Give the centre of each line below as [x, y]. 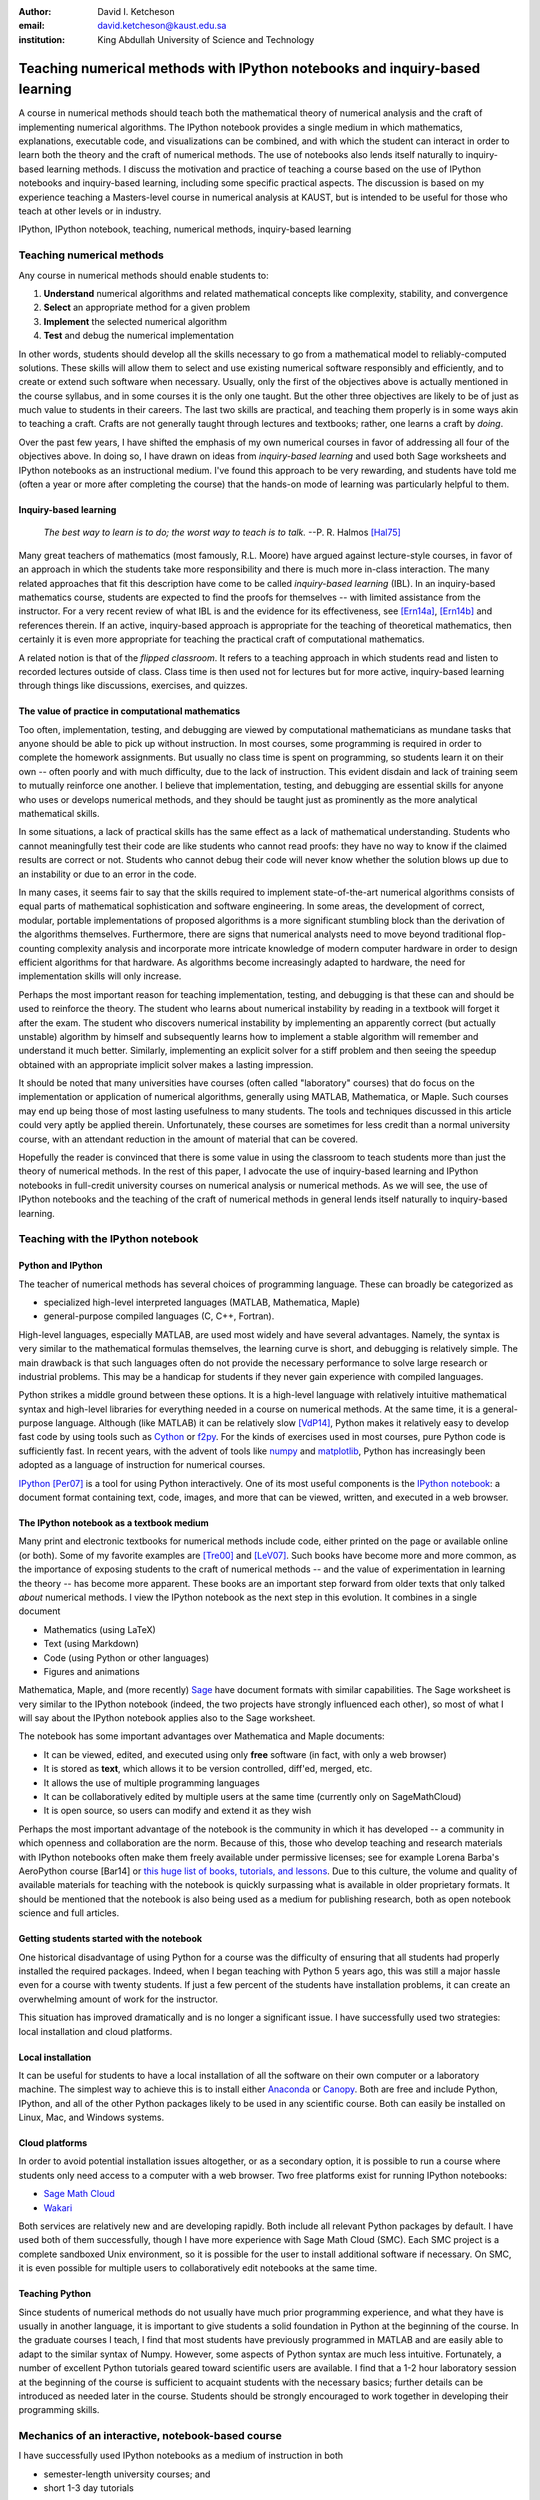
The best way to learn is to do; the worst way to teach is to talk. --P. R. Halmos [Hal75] [222, 532]
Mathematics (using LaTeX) [100, 1629]
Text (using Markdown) [91, 1644]
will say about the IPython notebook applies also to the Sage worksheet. [167, 1718]
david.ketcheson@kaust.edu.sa [162, 26]
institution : [42, 39]
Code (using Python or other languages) [126, 1657]
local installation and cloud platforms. [95, 2031]
